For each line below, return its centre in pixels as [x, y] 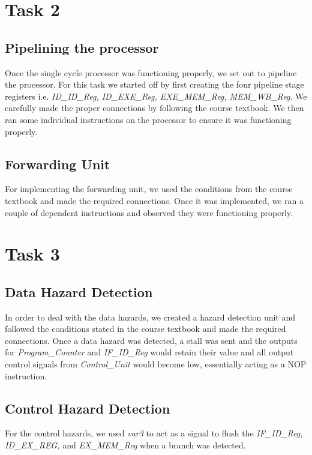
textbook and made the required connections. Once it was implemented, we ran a [154, 200]
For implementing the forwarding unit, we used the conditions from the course [149, 189]
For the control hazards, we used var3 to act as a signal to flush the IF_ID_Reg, [154, 433]
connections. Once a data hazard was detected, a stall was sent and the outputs [151, 340]
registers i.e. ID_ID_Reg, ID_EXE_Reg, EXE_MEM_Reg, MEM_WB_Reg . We [156, 96]
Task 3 [32, 254]
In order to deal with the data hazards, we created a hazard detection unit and [150, 317]
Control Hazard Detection [88, 408]
